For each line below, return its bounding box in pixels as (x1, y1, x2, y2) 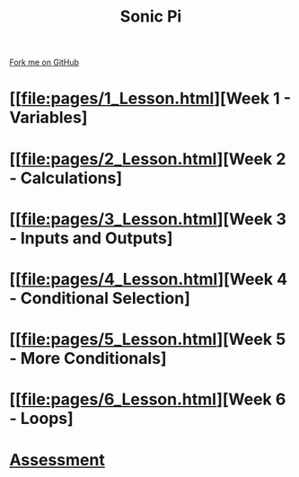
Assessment (9, 449, 105, 470)
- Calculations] (9, 168, 123, 188)
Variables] (9, 108, 88, 128)
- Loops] (9, 409, 74, 428)
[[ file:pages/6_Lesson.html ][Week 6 (9, 389, 286, 410)
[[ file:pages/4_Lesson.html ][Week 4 (9, 269, 288, 289)
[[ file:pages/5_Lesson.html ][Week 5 (9, 330, 286, 349)
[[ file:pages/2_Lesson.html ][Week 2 (9, 148, 286, 169)
